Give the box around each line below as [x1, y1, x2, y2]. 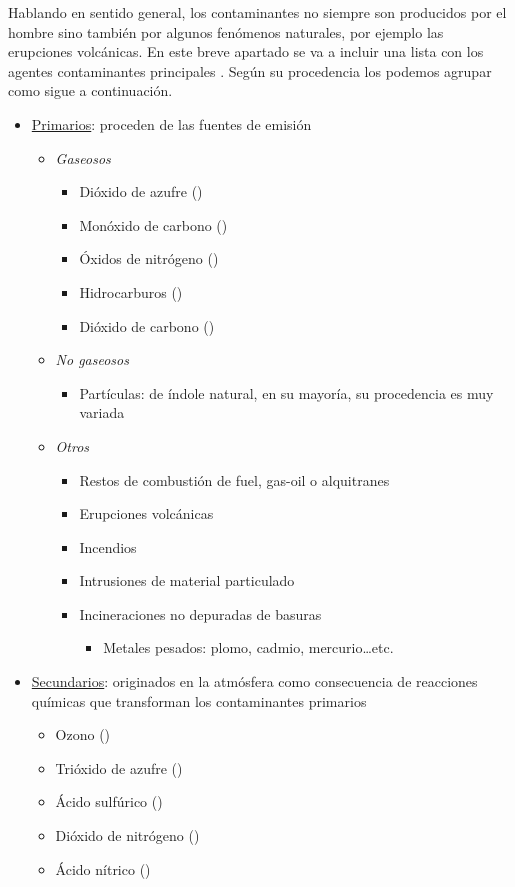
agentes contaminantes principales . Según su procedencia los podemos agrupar [8, 60, 492, 81]
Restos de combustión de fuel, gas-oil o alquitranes [79, 469, 390, 490]
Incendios [79, 536, 137, 557]
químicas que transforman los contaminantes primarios [31, 690, 367, 711]
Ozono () [55, 724, 111, 745]
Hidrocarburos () [79, 281, 183, 302]
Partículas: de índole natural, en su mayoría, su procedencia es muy [79, 382, 494, 403]
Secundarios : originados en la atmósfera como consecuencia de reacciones [31, 671, 478, 692]
